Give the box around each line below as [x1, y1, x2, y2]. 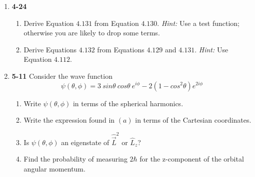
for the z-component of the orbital [139, 154, 244, 164]
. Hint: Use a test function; [157, 17, 240, 28]
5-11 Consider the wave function [11, 70, 112, 81]
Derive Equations [23, 44, 77, 54]
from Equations [97, 44, 144, 54]
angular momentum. [23, 163, 85, 174]
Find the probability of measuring [23, 154, 127, 164]
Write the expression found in [23, 115, 115, 125]
